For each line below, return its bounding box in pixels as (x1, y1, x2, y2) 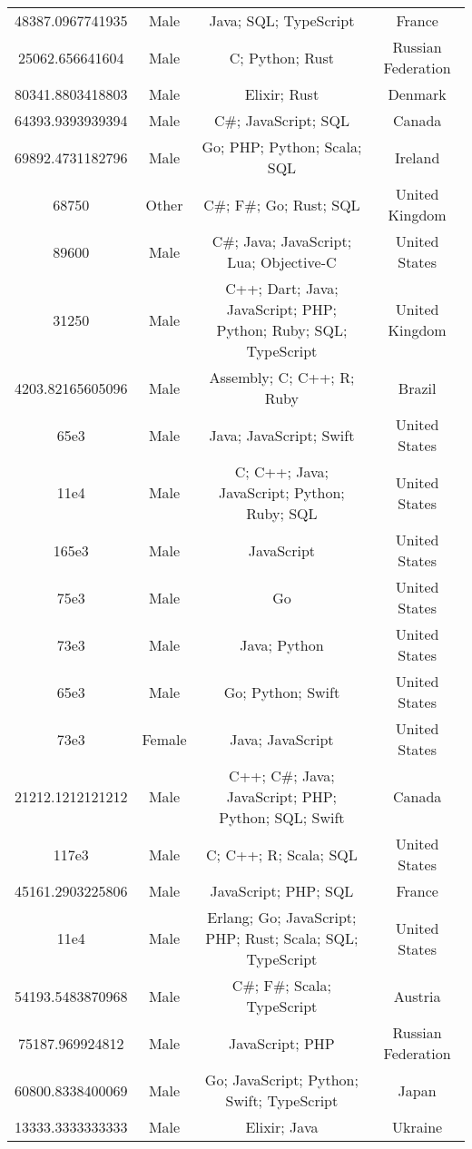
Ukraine (392, 1116, 443, 1137)
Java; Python (240, 633, 324, 655)
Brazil (398, 377, 437, 398)
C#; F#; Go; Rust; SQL (203, 193, 360, 215)
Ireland (394, 146, 440, 168)
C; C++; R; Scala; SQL (206, 843, 358, 865)
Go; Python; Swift (223, 681, 340, 702)
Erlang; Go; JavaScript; (207, 907, 357, 928)
